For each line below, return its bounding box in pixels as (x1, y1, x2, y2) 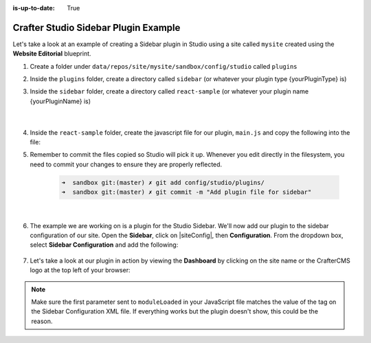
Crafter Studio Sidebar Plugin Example (12, 21, 181, 34)
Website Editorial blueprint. (12, 49, 92, 58)
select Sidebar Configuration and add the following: (30, 241, 179, 249)
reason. (31, 317, 53, 325)
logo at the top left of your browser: (30, 266, 131, 274)
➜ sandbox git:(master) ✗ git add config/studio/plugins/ (61, 179, 265, 186)
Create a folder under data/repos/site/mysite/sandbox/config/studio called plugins (30, 62, 298, 70)
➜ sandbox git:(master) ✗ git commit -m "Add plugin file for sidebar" (61, 188, 312, 196)
